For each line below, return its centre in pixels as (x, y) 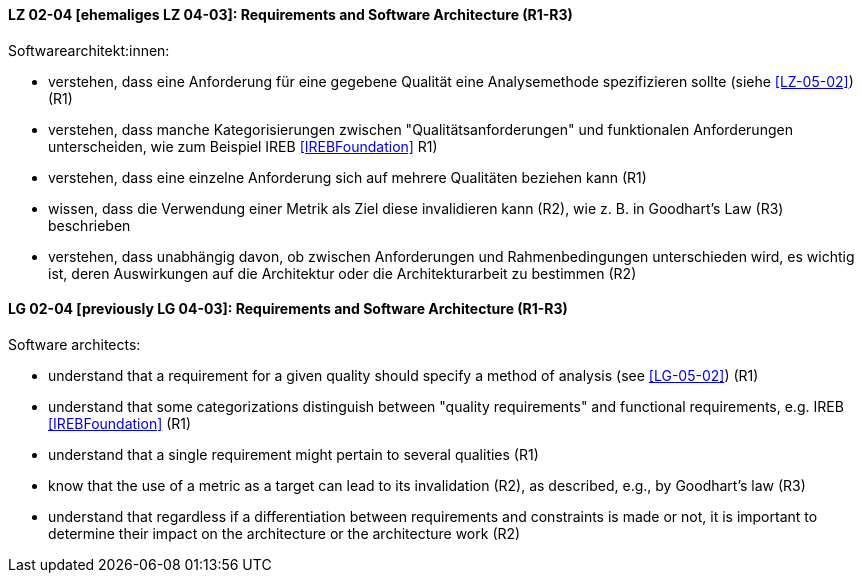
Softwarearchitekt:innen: (89, 50)
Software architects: (74, 344)
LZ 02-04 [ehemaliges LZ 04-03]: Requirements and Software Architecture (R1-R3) (290, 14)
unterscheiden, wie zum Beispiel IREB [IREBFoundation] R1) (243, 146)
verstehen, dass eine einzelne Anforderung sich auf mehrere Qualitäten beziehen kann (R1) (347, 177)
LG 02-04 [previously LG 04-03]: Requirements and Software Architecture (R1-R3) (288, 309)
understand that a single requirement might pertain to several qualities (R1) (293, 454)
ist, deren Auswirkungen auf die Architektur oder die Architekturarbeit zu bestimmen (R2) (342, 273)
